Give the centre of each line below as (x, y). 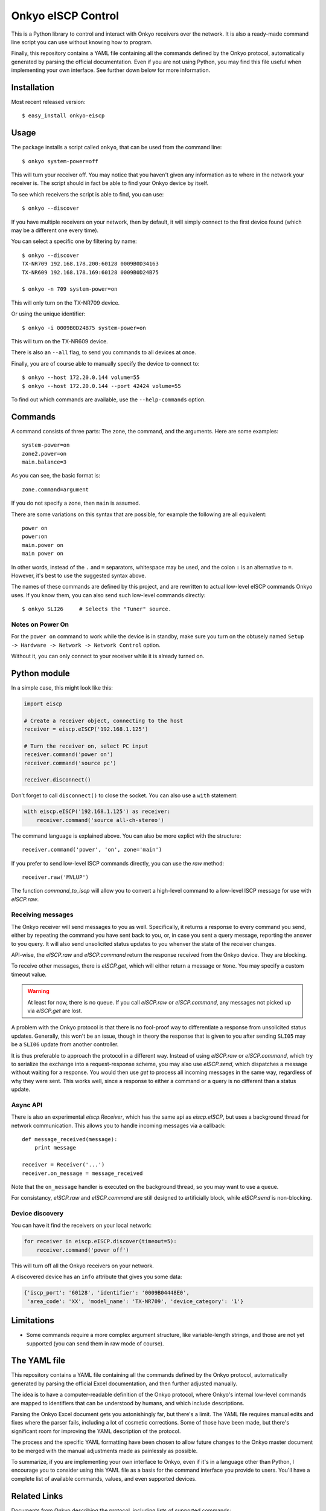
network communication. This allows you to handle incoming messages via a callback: (119, 1125)
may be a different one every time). (55, 230)
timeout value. (29, 974)
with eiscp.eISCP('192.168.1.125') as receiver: (97, 812)
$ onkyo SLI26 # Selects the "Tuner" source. (97, 609)
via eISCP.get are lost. (55, 1011)
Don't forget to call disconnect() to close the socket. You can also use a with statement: (124, 795)
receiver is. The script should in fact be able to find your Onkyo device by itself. (110, 183)
